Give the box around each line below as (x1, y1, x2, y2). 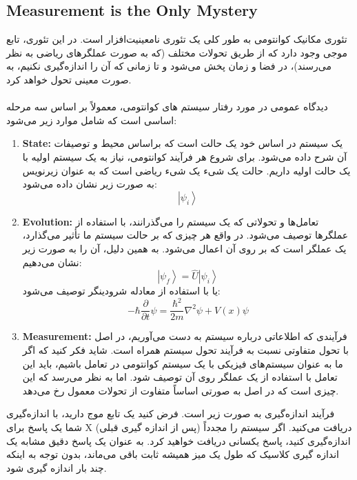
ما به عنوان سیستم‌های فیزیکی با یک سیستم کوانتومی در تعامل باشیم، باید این (22, 356, 343, 370)
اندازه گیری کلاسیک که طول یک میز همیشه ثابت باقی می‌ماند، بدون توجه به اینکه (6, 447, 340, 461)
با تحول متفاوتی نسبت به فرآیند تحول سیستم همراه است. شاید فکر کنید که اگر (22, 343, 349, 357)
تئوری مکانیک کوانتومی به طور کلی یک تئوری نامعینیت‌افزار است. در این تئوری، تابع (6, 32, 347, 46)
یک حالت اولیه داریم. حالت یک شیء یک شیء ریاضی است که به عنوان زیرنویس (22, 163, 351, 177)
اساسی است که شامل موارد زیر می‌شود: (6, 112, 177, 127)
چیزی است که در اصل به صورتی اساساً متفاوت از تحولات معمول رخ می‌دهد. (22, 383, 339, 397)
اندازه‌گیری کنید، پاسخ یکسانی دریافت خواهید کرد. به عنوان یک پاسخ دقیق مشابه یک (6, 433, 351, 448)
